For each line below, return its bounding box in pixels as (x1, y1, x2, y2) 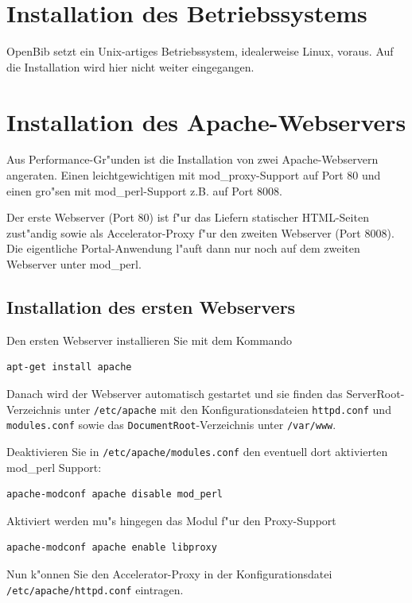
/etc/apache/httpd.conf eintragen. (6, 581, 184, 597)
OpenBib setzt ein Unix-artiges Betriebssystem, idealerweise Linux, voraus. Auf (6, 43, 394, 60)
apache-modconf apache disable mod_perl (6, 489, 223, 501)
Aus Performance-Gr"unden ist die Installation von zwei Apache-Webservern (6, 151, 379, 168)
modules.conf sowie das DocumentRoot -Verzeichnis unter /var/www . (6, 416, 336, 433)
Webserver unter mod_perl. (6, 256, 142, 272)
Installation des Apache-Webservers (6, 105, 406, 137)
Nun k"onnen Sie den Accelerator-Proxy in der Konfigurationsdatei (6, 565, 332, 582)
